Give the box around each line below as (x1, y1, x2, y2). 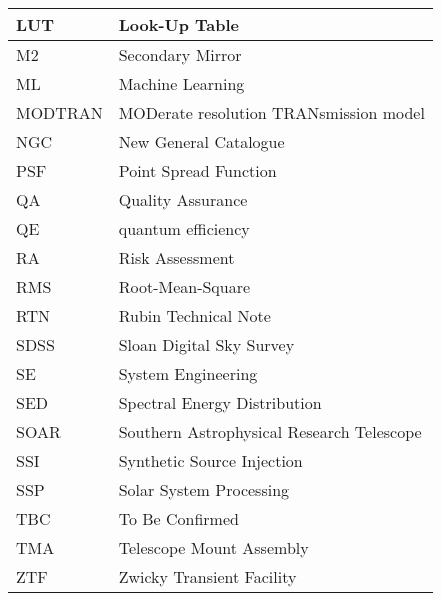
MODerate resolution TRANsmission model (118, 101, 425, 124)
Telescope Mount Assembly (118, 536, 309, 559)
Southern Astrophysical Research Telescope (118, 420, 422, 443)
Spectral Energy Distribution (118, 391, 322, 414)
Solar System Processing (118, 478, 290, 501)
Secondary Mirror (118, 43, 242, 66)
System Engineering (118, 362, 258, 385)
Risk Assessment (118, 246, 235, 269)
